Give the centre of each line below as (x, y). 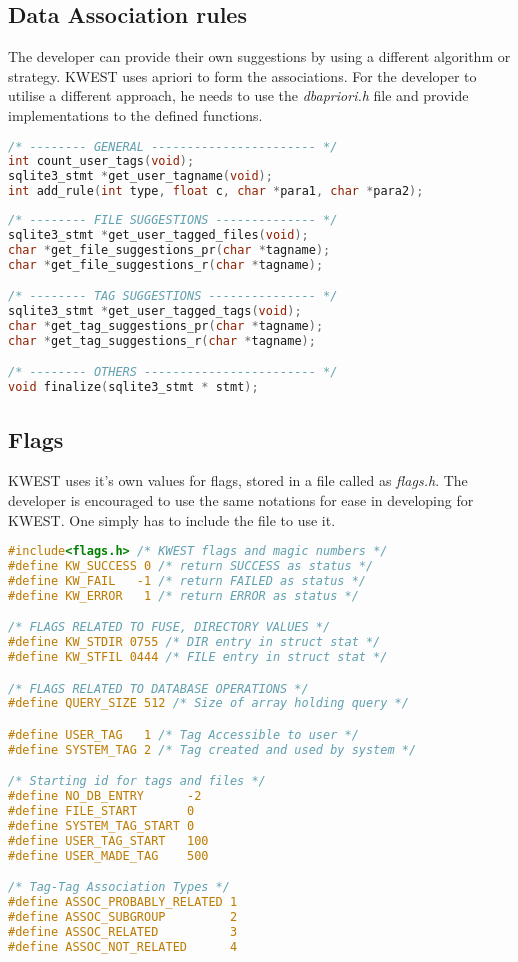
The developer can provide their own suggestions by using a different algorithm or (259, 56)
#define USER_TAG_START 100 (108, 840)
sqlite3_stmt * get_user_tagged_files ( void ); (158, 234)
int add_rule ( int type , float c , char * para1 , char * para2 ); (216, 191)
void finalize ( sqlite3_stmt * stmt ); (133, 387)
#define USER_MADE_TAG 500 (108, 855)
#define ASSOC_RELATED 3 (123, 931)
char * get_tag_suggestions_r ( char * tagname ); (162, 340)
